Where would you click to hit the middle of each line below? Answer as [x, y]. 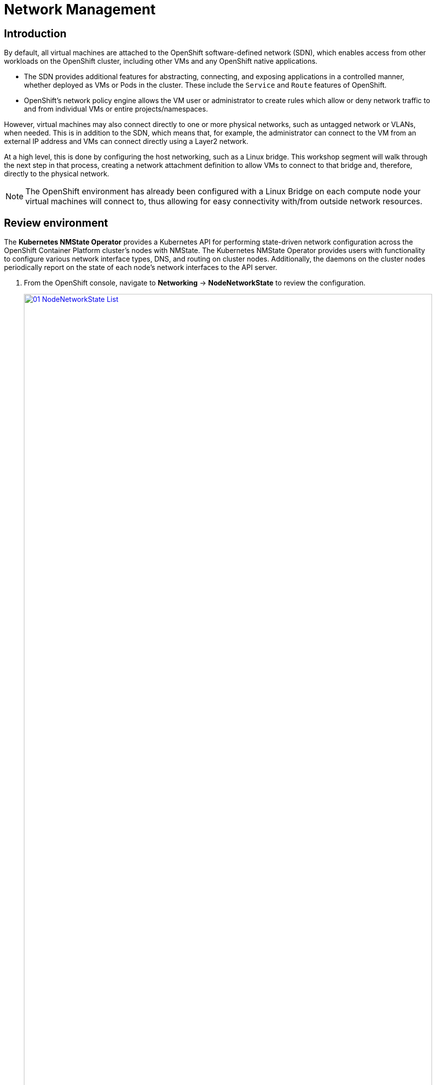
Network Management [80, 9]
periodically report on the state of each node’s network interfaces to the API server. [141, 268]
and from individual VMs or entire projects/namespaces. [116, 109]
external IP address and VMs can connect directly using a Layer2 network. [126, 141]
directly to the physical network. [57, 174]
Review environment [56, 223]
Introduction [35, 33]
